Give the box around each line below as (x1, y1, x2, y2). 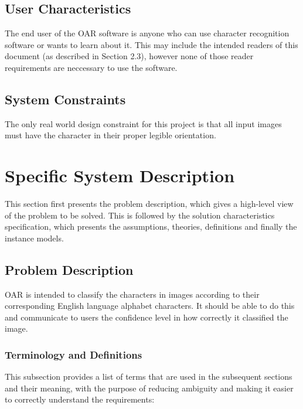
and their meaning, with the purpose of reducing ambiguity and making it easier (5, 381, 294, 394)
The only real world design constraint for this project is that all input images (5, 117, 282, 129)
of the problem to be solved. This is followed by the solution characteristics (5, 209, 275, 221)
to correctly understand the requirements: (5, 393, 155, 405)
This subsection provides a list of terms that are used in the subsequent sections (5, 370, 292, 383)
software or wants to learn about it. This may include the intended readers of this (5, 38, 298, 50)
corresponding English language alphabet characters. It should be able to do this (5, 299, 295, 312)
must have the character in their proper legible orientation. (5, 129, 216, 141)
